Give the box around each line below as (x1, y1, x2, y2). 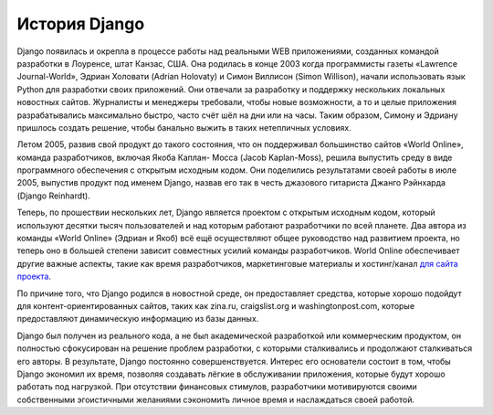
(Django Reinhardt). (16, 190, 90, 201)
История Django (16, 14, 145, 34)
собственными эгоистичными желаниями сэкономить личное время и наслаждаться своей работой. (16, 394, 415, 405)
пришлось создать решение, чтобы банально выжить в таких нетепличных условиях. (16, 122, 351, 133)
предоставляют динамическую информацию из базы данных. (16, 314, 259, 325)
